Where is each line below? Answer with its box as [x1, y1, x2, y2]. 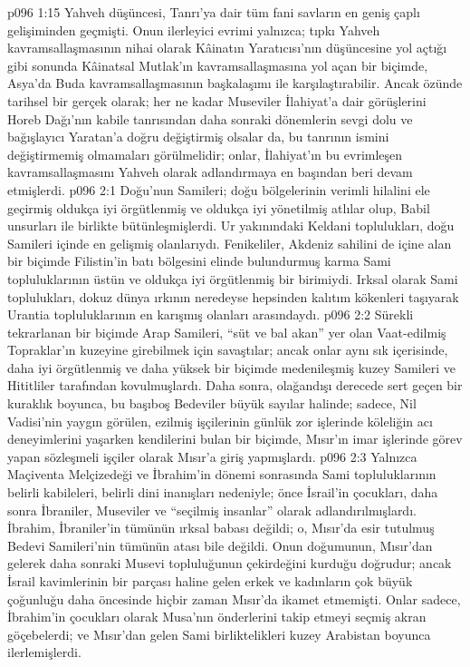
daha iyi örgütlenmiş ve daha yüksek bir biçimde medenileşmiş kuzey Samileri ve [7, 358, 456, 377]
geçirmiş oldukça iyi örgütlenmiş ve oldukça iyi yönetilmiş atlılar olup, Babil [7, 198, 430, 217]
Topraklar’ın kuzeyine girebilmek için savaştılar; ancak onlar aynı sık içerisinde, [7, 340, 448, 359]
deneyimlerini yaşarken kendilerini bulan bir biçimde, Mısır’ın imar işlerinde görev [7, 429, 463, 448]
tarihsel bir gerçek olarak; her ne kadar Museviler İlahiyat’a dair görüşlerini [7, 91, 427, 110]
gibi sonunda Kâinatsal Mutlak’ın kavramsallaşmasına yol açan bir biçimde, [7, 55, 428, 74]
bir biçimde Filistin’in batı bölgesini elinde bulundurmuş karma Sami [7, 251, 391, 270]
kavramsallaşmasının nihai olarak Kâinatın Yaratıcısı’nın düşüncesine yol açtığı [7, 38, 447, 57]
